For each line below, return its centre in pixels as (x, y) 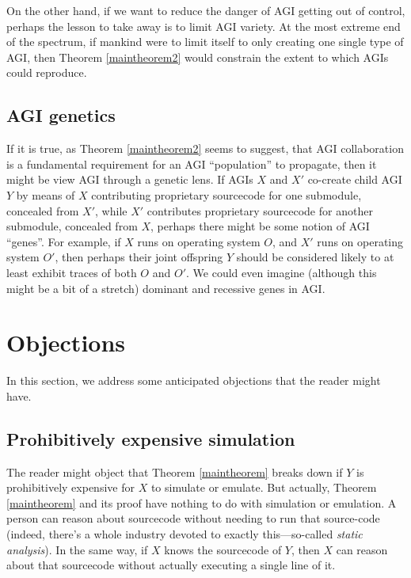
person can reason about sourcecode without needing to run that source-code (193, 518)
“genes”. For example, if (64, 241)
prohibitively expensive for (70, 487)
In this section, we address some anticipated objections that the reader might (194, 380)
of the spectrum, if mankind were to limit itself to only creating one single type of (205, 42)
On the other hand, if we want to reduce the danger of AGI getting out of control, (206, 10)
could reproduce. (47, 72)
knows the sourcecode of (223, 549)
